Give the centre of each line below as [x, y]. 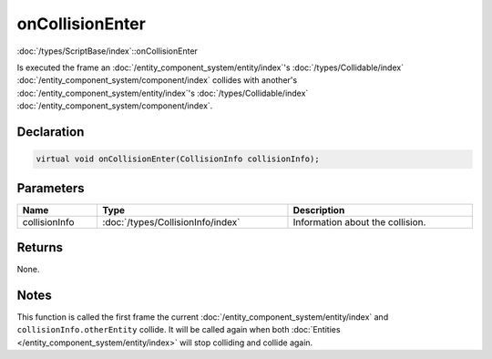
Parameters [51, 188]
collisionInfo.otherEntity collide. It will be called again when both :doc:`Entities [179, 330]
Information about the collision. [359, 221]
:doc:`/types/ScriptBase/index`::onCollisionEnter [107, 51]
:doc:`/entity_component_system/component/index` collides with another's [157, 80]
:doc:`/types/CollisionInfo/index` [171, 221]
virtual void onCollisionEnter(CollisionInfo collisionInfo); [178, 159]
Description [319, 210]
